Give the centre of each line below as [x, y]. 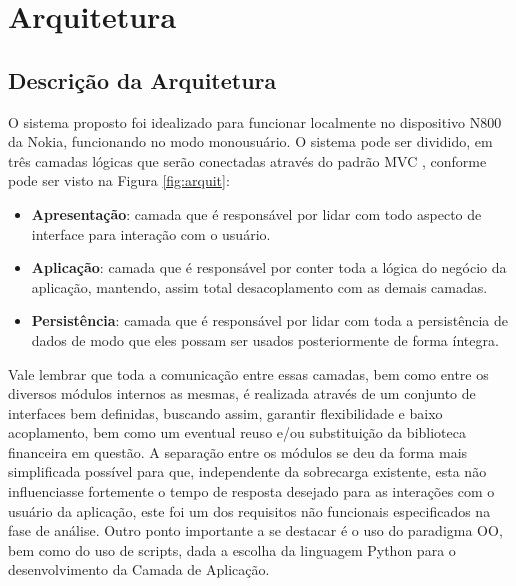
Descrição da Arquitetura [142, 79]
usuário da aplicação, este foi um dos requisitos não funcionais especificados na [249, 510]
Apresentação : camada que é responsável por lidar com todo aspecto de [256, 213]
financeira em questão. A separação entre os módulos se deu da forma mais [238, 451]
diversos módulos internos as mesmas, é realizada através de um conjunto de [242, 393]
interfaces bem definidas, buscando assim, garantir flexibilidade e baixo [225, 412]
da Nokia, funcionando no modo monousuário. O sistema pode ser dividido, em [250, 141]
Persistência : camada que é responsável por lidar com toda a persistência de [270, 320]
